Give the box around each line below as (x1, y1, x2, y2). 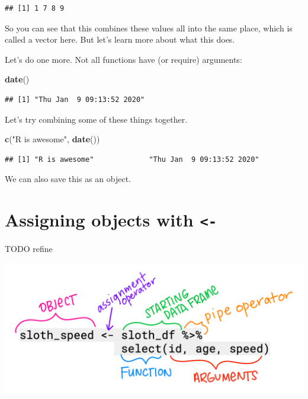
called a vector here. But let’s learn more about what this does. (5, 33, 235, 46)
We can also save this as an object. (5, 173, 131, 185)
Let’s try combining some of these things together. (5, 113, 188, 125)
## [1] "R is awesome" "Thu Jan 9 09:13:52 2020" (5, 155, 259, 164)
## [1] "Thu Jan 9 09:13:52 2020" (5, 95, 145, 104)
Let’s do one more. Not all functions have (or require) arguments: (5, 53, 242, 65)
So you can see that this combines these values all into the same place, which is (5, 21, 293, 34)
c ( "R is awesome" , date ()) (5, 133, 100, 145)
